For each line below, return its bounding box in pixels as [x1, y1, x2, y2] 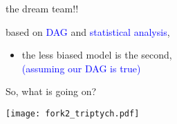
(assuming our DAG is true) [21, 61, 141, 75]
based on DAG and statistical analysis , [6, 24, 170, 39]
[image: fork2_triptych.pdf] [6, 108, 140, 118]
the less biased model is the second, [21, 48, 172, 62]
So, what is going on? [6, 84, 97, 99]
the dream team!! [6, 1, 79, 15]
